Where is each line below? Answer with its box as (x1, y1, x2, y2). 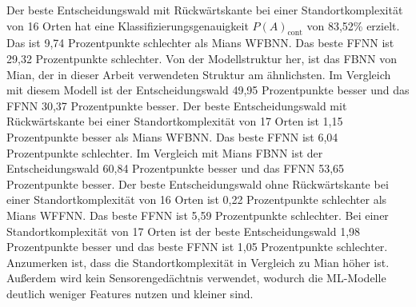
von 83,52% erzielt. (306, 17, 400, 34)
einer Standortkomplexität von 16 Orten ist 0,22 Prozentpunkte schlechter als (6, 191, 387, 208)
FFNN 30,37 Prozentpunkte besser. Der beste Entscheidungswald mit (6, 97, 347, 114)
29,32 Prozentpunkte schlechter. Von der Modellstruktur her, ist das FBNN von (6, 50, 398, 66)
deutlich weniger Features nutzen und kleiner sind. (6, 285, 254, 301)
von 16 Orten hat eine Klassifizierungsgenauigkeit (6, 17, 249, 34)
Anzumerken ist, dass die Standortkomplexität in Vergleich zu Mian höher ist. (6, 253, 390, 270)
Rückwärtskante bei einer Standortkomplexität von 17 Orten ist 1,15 (6, 113, 343, 130)
